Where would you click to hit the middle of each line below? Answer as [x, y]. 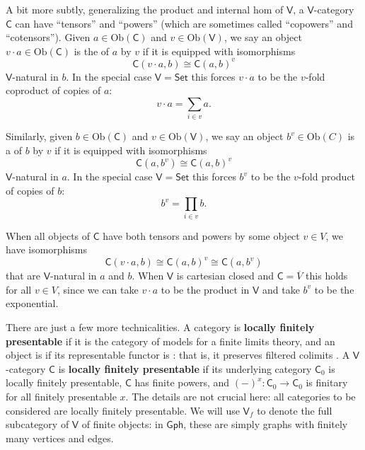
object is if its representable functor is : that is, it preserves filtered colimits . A [178, 355]
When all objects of [48, 235]
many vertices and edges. [60, 438]
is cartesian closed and [225, 276]
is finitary [327, 382]
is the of [92, 51]
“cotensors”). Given [48, 37]
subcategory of [37, 424]
